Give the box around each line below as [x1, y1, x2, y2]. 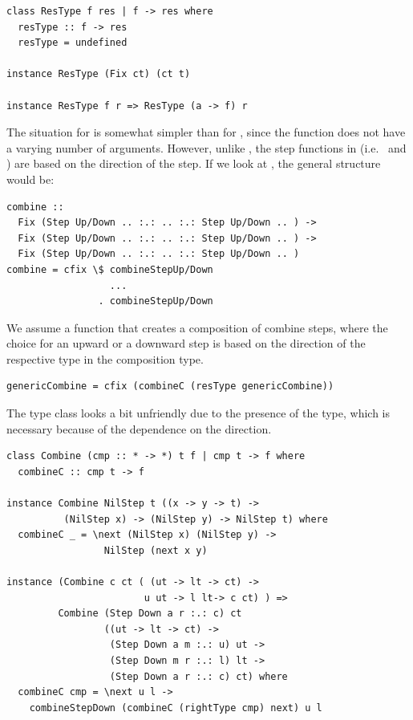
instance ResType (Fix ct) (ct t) [6, 68, 191, 80]
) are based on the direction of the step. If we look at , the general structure [6, 155, 381, 172]
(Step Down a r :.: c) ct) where [109, 670, 288, 682]
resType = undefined [18, 37, 128, 49]
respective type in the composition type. [6, 350, 204, 367]
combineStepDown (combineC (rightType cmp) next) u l [29, 702, 322, 714]
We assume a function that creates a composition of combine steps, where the [6, 319, 388, 336]
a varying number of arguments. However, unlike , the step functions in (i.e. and [6, 139, 407, 156]
